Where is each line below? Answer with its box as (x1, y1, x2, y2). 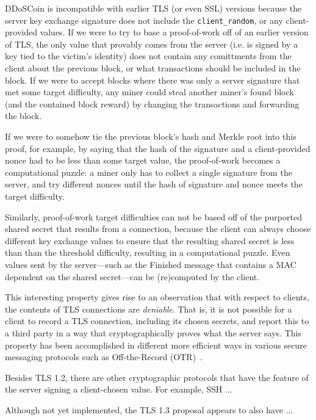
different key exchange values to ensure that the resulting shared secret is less (5, 234, 295, 247)
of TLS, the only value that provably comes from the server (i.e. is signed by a (5, 37, 298, 50)
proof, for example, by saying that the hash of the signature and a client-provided (5, 142, 311, 154)
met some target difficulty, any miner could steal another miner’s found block (5, 85, 294, 98)
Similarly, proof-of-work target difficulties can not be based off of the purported (5, 210, 302, 223)
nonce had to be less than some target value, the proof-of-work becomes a (5, 154, 281, 167)
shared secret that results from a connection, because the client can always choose (5, 222, 311, 235)
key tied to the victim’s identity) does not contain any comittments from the (5, 49, 292, 62)
